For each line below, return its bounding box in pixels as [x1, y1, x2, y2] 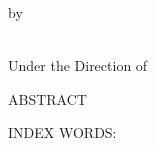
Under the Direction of [8, 55, 148, 76]
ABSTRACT [8, 88, 87, 109]
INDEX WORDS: [8, 122, 117, 143]
